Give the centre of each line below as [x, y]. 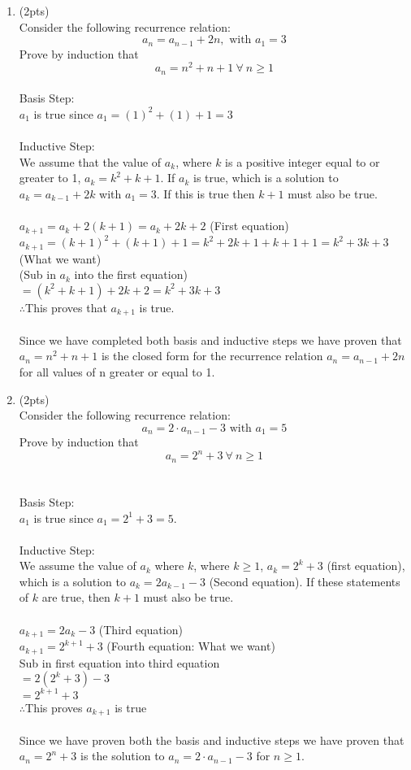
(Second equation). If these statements [305, 581]
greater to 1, [50, 178]
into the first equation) [131, 274]
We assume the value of [78, 566]
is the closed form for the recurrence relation [212, 356]
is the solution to [122, 756]
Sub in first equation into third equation [119, 662]
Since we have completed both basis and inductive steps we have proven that [210, 339]
